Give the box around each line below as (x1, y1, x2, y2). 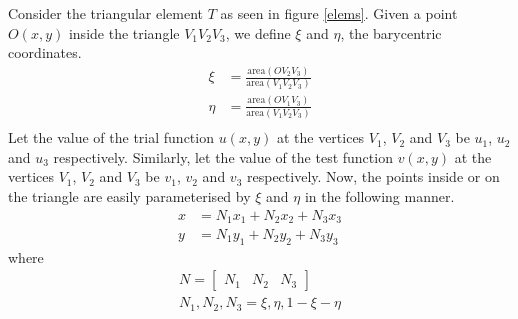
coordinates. (8, 42, 82, 63)
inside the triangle (68, 22, 180, 43)
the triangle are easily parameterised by (8, 185, 251, 206)
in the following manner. (304, 185, 455, 206)
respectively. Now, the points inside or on (247, 166, 500, 187)
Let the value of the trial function (8, 127, 214, 148)
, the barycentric (340, 22, 442, 43)
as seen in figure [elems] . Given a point (220, 3, 458, 23)
